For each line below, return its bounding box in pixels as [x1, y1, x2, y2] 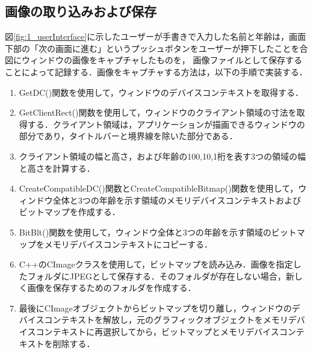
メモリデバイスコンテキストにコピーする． [44, 237, 212, 250]
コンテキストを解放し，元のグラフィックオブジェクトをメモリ [44, 313, 288, 326]
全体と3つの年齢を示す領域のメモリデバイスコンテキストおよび [52, 193, 301, 206]
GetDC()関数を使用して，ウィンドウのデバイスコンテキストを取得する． [19, 86, 303, 98]
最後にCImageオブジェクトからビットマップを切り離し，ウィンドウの [19, 301, 292, 314]
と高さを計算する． [19, 161, 95, 174]
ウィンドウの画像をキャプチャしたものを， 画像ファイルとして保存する [21, 54, 303, 66]
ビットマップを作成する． [19, 205, 120, 218]
